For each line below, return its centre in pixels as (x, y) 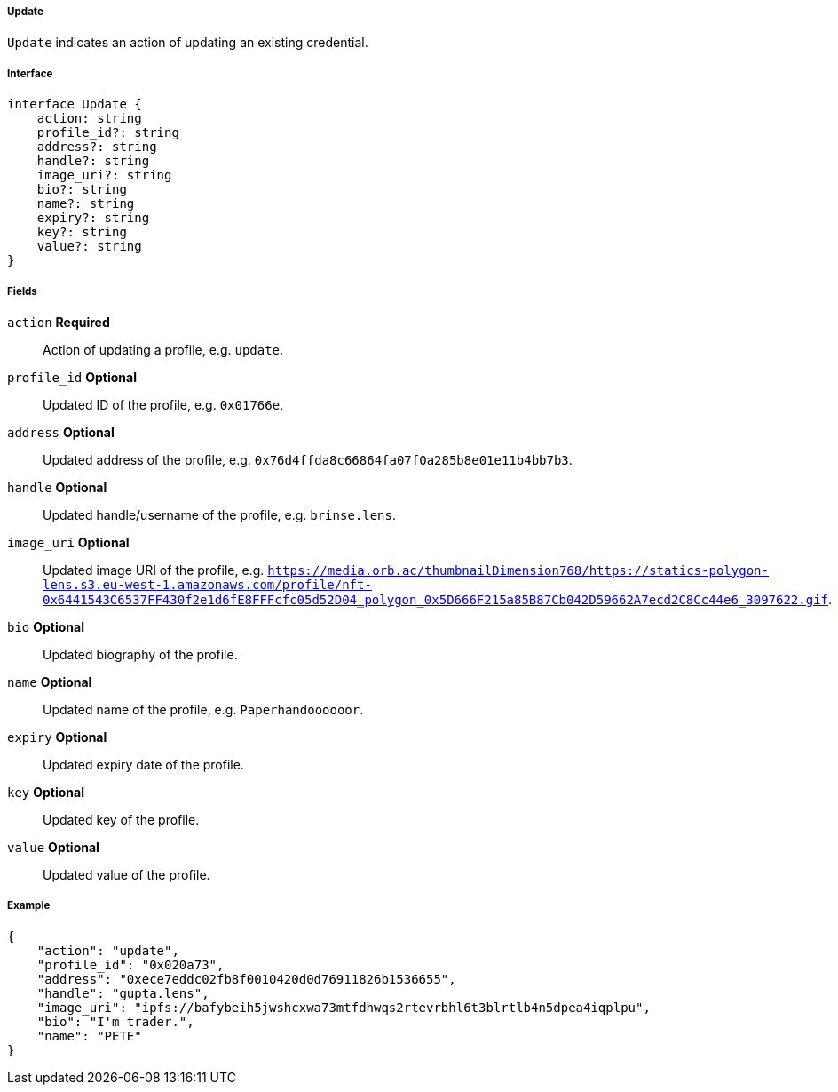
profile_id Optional (72, 377)
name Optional (50, 682)
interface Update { (75, 104)
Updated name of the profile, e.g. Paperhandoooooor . (203, 709)
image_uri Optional (68, 542)
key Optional (46, 792)
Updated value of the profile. (126, 874)
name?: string (86, 204)
